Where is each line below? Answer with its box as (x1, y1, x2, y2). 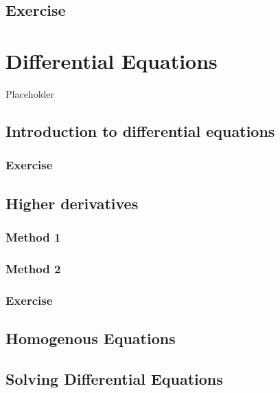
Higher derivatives (5, 192, 139, 213)
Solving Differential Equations (5, 368, 223, 389)
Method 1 (5, 228, 61, 245)
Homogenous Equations (5, 327, 176, 348)
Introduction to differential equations (5, 120, 275, 141)
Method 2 (5, 259, 61, 277)
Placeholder (5, 86, 55, 100)
